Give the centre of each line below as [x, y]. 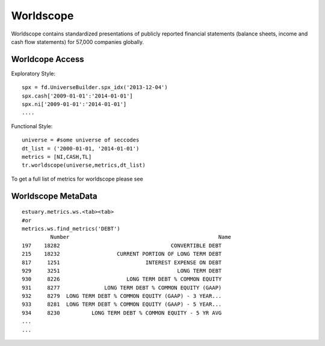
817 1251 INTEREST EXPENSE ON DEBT [122, 262]
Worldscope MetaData [54, 196]
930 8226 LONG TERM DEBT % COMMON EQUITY [122, 279]
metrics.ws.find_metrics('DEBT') [71, 228]
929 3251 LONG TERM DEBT [122, 270]
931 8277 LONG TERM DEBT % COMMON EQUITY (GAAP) [122, 288]
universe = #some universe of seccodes [81, 140]
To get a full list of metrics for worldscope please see [77, 179]
